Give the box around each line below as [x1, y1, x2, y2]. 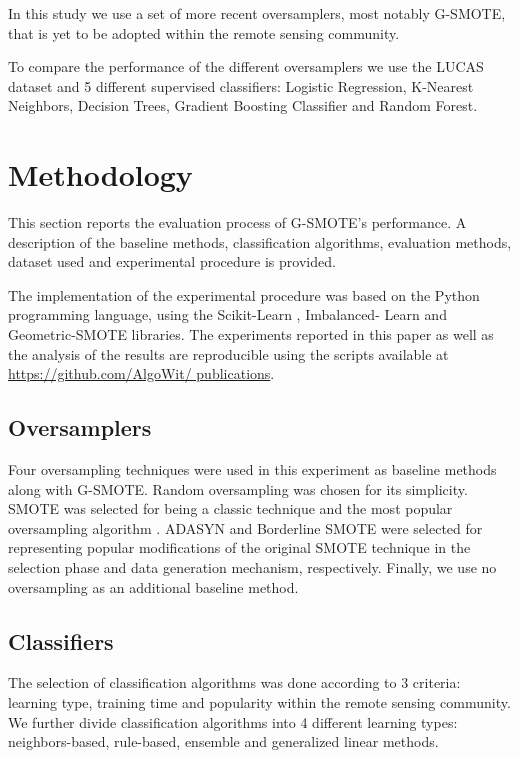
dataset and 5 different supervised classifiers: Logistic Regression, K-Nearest [8, 75, 474, 96]
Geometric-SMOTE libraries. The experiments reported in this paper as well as [8, 324, 494, 345]
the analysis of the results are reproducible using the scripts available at [8, 343, 449, 364]
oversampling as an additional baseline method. [8, 576, 299, 597]
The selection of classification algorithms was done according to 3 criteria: [8, 672, 461, 693]
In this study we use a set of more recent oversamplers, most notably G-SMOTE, [8, 3, 506, 23]
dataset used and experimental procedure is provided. [8, 251, 336, 272]
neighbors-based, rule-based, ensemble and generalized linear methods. [8, 731, 439, 752]
